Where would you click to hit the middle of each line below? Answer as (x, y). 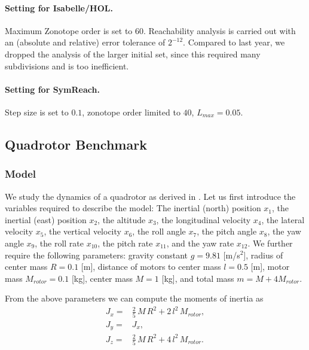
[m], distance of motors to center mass (151, 267)
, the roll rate (59, 243)
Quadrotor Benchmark (76, 144)
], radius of (263, 255)
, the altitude (122, 219)
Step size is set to (37, 112)
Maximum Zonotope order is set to (69, 30)
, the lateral (283, 219)
